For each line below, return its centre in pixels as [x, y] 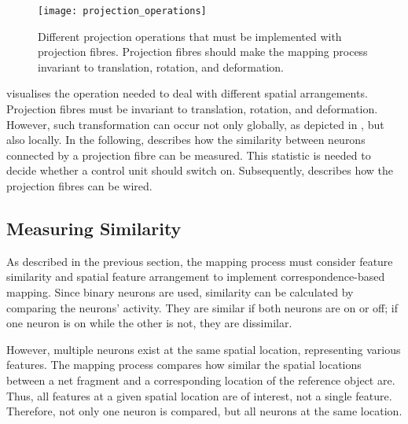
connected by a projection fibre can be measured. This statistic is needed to [189, 155]
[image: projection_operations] [122, 11]
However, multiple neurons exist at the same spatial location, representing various [204, 349]
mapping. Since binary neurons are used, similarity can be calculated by [180, 291]
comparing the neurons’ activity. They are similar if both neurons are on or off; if [202, 307]
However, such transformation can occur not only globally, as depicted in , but [195, 124]
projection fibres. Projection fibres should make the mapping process [203, 52]
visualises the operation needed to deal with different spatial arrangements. [187, 93]
